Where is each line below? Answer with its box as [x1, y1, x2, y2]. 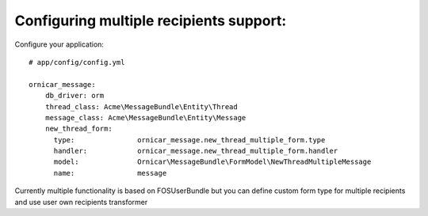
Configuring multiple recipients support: [14, 12, 287, 29]
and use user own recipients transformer [14, 197, 148, 207]
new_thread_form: [44, 124, 113, 134]
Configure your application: [14, 40, 105, 49]
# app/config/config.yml [29, 58, 125, 66]
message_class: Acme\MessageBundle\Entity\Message [44, 113, 246, 122]
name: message [53, 169, 167, 177]
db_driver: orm [44, 91, 105, 100]
